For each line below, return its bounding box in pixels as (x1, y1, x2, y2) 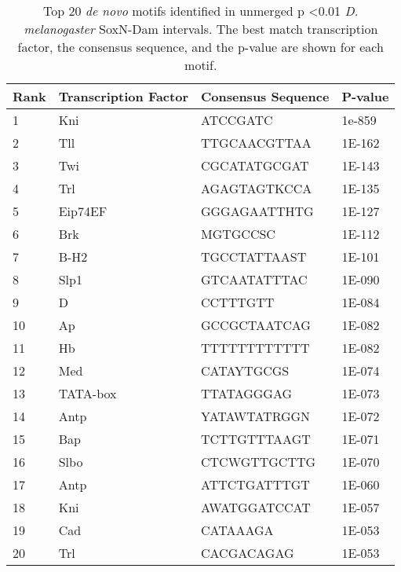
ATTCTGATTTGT (200, 475, 310, 493)
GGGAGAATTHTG (200, 202, 314, 220)
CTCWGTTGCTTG (200, 453, 316, 471)
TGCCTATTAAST (200, 247, 307, 266)
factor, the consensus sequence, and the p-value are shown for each (17, 38, 384, 56)
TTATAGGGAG (200, 384, 293, 402)
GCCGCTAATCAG (200, 316, 311, 334)
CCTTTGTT (200, 293, 275, 311)
